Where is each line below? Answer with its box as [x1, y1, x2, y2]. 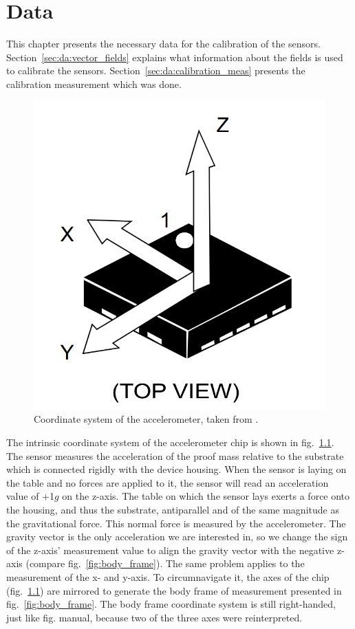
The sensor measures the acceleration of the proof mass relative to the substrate [6, 448, 344, 463]
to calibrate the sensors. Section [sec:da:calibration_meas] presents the [6, 63, 305, 78]
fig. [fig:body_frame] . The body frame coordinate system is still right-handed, [6, 597, 336, 611]
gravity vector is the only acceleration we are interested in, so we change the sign [6, 529, 348, 544]
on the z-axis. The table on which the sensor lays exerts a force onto [62, 489, 350, 503]
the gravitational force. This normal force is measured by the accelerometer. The [6, 516, 346, 530]
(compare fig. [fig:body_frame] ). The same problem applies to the [25, 556, 305, 571]
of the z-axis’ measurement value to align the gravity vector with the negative [6, 542, 334, 557]
